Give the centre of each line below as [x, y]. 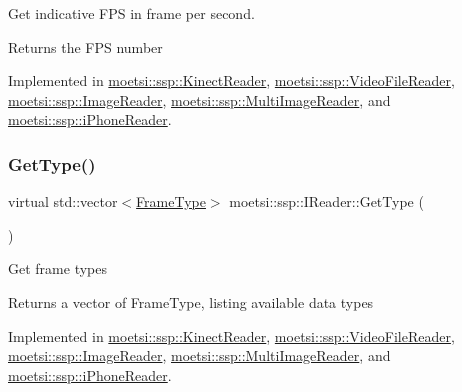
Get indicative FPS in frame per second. [131, 13]
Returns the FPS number [85, 46]
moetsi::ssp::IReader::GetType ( [326, 201]
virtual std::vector [63, 201]
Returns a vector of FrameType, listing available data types [191, 301]
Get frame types [57, 268]
